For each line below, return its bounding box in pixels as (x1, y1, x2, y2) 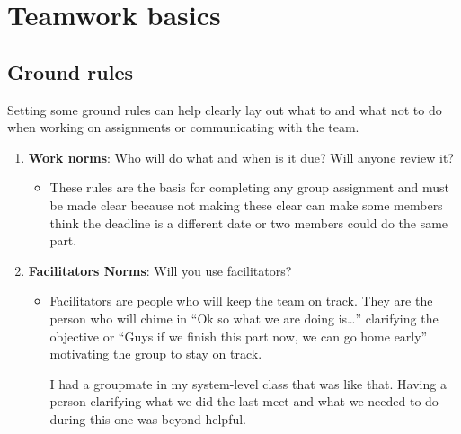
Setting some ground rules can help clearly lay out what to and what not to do (7, 100, 442, 119)
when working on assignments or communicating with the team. (7, 118, 359, 137)
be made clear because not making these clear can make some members (49, 195, 443, 214)
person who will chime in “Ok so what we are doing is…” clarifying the (49, 308, 439, 327)
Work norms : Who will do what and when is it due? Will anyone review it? (28, 147, 454, 166)
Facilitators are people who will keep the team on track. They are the (49, 291, 433, 310)
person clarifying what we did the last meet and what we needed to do (49, 392, 439, 411)
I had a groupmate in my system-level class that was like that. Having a (49, 374, 447, 393)
